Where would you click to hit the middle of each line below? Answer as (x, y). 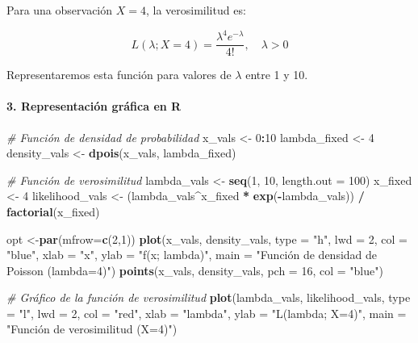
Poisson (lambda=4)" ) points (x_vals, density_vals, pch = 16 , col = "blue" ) (195, 270)
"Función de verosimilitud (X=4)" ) (92, 329)
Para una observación (60, 10)
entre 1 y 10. (277, 75)
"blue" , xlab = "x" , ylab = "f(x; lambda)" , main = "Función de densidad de (192, 255)
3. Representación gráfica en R (94, 106)
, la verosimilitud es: (196, 10)
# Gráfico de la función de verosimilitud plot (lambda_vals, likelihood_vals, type (209, 297)
